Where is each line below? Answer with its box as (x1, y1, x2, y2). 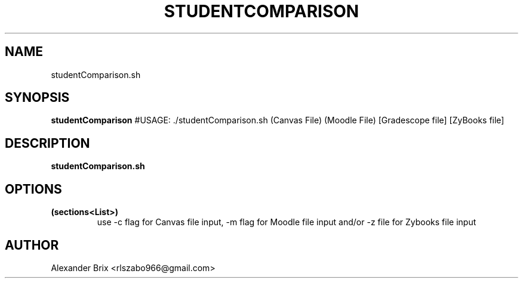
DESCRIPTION (5, 135, 90, 151)
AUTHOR (5, 237, 59, 253)
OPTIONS (5, 181, 62, 197)
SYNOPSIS (5, 90, 70, 105)
